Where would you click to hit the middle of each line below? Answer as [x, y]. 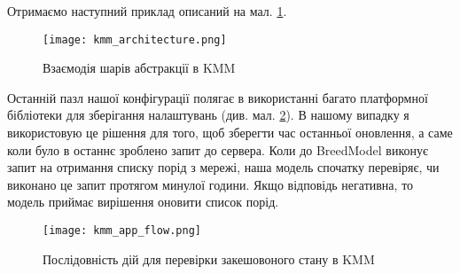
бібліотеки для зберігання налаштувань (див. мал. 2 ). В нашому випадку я [208, 115]
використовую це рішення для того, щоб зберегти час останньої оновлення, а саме [230, 133]
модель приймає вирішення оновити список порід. [143, 202]
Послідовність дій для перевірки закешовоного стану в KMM [209, 258]
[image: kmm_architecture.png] [135, 39]
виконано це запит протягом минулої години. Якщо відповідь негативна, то [211, 184]
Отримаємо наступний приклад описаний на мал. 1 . [147, 11]
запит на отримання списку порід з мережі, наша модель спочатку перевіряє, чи [223, 167]
